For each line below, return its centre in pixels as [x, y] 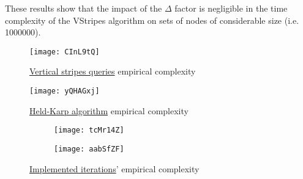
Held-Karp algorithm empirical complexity [109, 110]
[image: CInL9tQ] [65, 52]
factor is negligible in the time [231, 8]
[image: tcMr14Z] [89, 130]
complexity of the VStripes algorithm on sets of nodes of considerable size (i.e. [152, 20]
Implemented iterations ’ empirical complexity [114, 168]
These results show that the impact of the [84, 8]
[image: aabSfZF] [89, 149]
